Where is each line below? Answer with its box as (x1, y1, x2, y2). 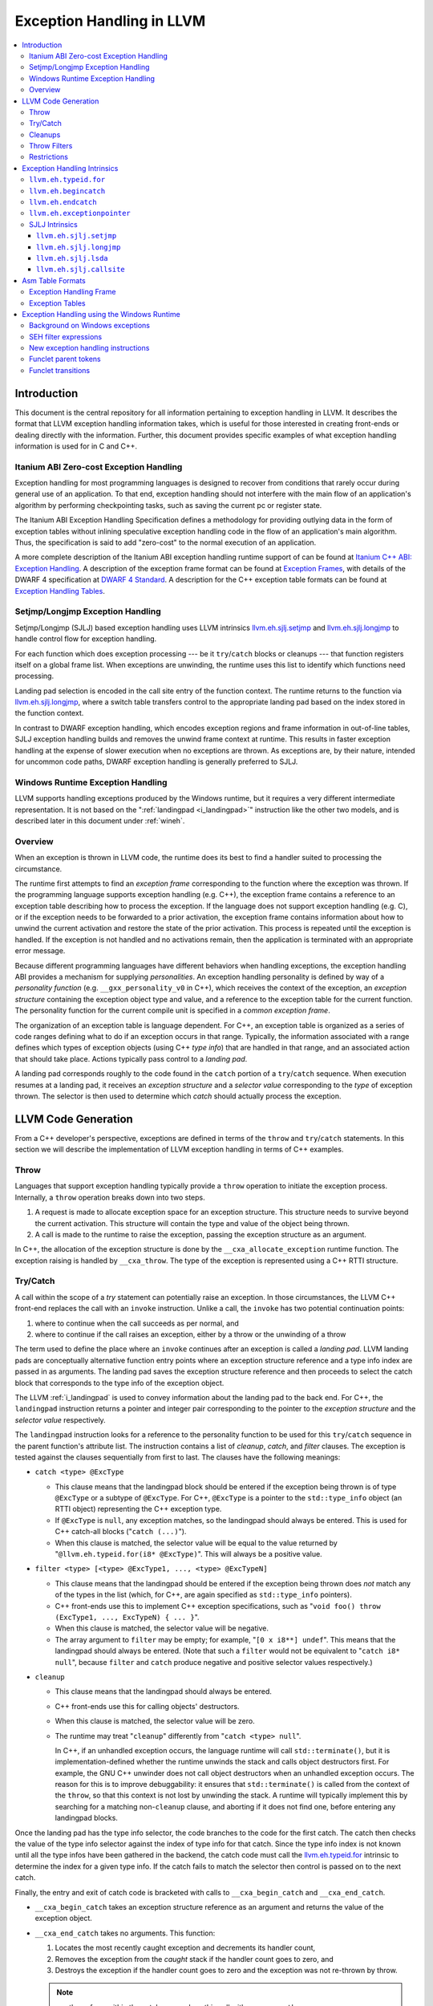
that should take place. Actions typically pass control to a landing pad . (14, 1054, 248, 1063)
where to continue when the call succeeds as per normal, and (34, 1318, 240, 1328)
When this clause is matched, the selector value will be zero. (55, 1716, 256, 1726)
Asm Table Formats (22, 275, 86, 285)
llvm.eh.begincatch (29, 186, 106, 196)
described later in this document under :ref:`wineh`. (14, 815, 185, 826)
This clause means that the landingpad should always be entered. (55, 1687, 273, 1696)
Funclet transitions (29, 365, 91, 375)
